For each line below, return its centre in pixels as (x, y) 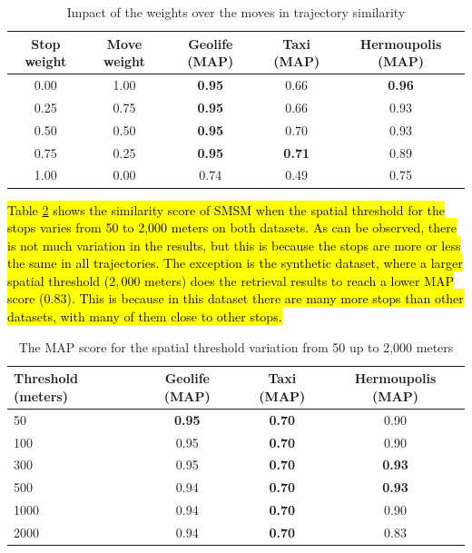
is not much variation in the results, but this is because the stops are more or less (234, 245)
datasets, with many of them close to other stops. (145, 316)
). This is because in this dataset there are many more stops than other (265, 298)
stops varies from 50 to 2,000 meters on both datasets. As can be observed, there (232, 227)
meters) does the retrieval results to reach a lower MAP (300, 280)
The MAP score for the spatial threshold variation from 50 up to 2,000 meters (236, 346)
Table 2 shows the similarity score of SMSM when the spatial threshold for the (226, 209)
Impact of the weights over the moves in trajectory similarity (236, 12)
